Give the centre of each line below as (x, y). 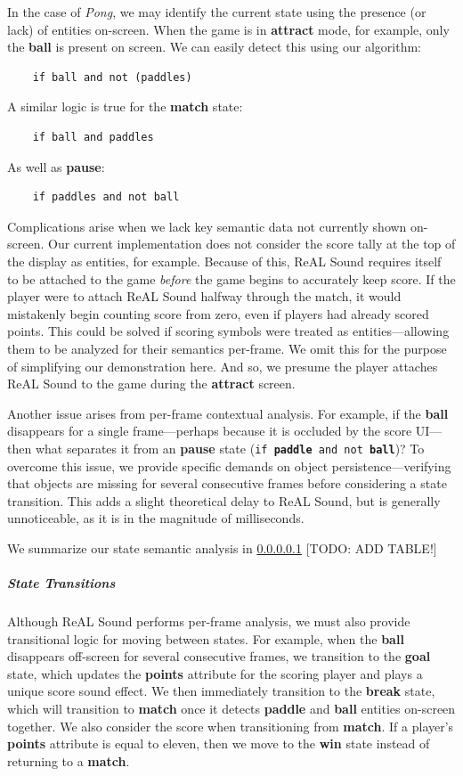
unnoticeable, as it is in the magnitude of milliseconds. (156, 518)
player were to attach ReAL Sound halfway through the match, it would (204, 296)
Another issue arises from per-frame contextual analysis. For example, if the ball (228, 413)
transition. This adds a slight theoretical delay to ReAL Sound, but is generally (224, 500)
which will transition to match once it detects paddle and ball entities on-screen (231, 709)
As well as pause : (56, 166)
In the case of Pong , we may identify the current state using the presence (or (217, 12)
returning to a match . (69, 760)
